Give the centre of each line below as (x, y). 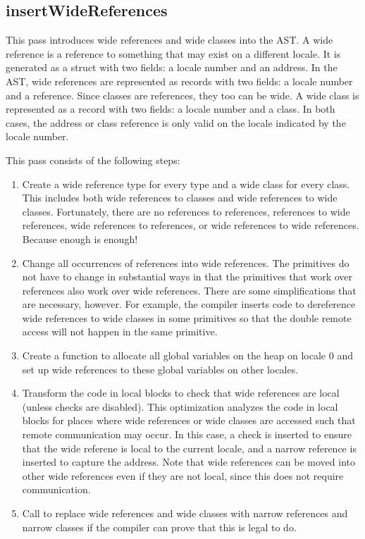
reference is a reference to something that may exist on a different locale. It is (173, 53)
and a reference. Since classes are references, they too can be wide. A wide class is (182, 95)
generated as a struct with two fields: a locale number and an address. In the (172, 67)
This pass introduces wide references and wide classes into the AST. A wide (169, 40)
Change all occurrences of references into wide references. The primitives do (186, 262)
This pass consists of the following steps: (93, 160)
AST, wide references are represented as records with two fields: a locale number (179, 81)
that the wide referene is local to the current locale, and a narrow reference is (189, 448)
